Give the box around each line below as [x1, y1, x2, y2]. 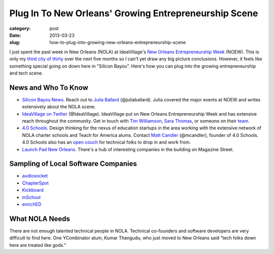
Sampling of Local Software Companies [9, 160, 137, 168]
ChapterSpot [22, 180, 49, 186]
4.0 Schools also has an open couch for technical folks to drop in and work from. [22, 139, 191, 146]
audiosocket [22, 173, 48, 179]
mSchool [22, 194, 41, 200]
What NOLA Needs [9, 214, 71, 223]
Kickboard [22, 187, 44, 193]
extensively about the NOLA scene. [22, 104, 96, 110]
